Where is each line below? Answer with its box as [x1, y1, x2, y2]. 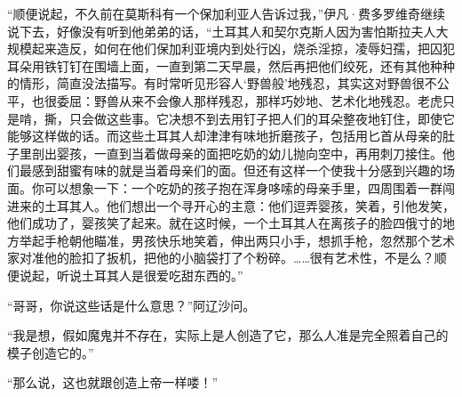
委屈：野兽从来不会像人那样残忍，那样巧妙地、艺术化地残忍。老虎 [56, 91, 442, 109]
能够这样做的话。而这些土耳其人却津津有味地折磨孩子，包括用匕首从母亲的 [7, 126, 442, 145]
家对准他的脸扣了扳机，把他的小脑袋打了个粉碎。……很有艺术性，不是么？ [7, 248, 434, 267]
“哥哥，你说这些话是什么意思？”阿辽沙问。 [7, 296, 256, 314]
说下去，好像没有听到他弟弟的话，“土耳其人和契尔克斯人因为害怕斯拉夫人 [7, 21, 436, 40]
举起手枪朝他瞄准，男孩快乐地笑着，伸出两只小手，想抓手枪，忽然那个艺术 [19, 231, 455, 249]
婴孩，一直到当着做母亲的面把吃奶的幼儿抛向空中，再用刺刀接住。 [56, 143, 442, 162]
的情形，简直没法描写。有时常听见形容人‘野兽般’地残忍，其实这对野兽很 [7, 74, 425, 93]
